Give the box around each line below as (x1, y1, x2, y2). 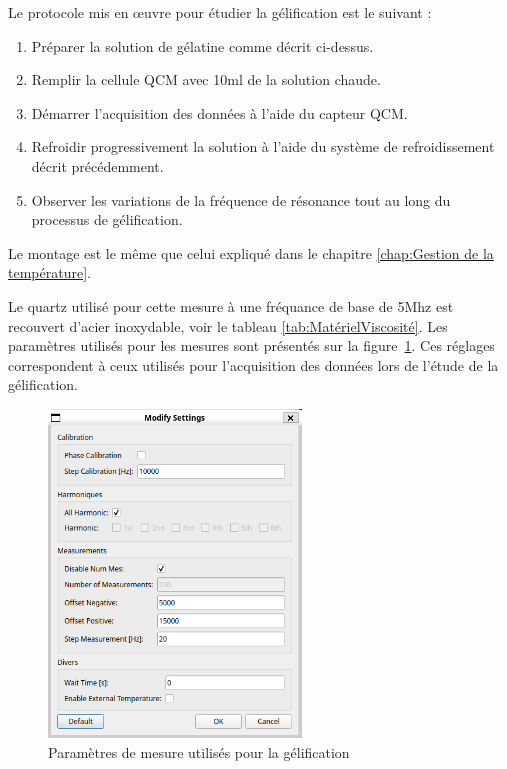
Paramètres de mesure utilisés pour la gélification (48, 741, 350, 762)
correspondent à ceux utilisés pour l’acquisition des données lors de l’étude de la (8, 354, 499, 375)
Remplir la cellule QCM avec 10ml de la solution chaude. (31, 69, 381, 90)
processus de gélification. (31, 209, 183, 230)
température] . (8, 262, 91, 283)
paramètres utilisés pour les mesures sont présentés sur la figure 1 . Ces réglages (8, 335, 495, 356)
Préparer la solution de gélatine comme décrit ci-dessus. (31, 35, 374, 56)
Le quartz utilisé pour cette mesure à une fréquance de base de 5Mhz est (8, 295, 454, 316)
